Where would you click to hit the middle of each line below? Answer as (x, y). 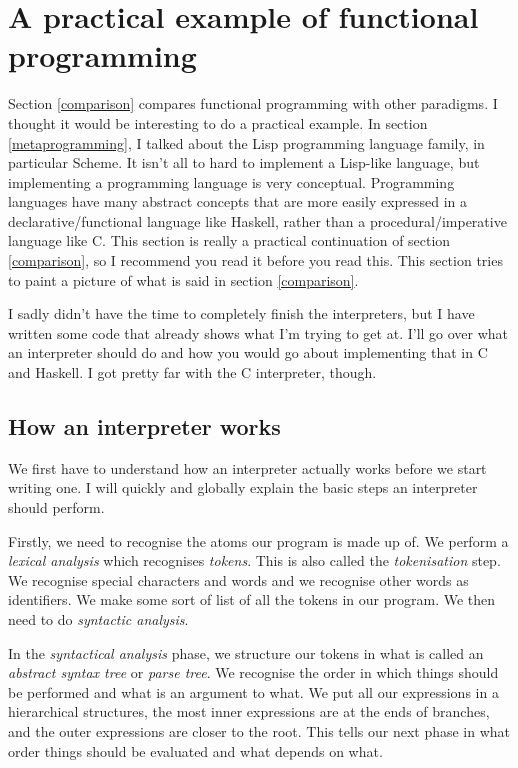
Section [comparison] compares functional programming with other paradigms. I (253, 103)
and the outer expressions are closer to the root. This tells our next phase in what (259, 730)
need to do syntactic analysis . (98, 618)
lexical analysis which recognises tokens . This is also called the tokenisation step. (254, 560)
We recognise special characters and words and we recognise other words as (238, 579)
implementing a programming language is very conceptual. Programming (231, 181)
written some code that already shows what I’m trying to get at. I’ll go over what (258, 332)
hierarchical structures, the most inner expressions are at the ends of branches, (249, 711)
